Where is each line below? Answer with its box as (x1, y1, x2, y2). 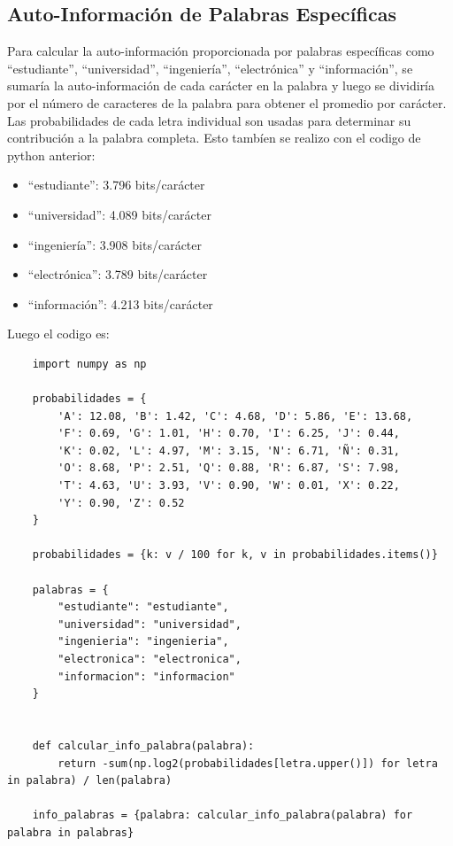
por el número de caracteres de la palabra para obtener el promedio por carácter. (7, 93, 447, 112)
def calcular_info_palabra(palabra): (32, 739, 255, 752)
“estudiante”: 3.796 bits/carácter (27, 175, 205, 194)
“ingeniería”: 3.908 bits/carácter (27, 235, 202, 253)
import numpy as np (32, 357, 147, 370)
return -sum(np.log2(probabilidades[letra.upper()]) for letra (58, 757, 438, 770)
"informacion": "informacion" (58, 670, 235, 683)
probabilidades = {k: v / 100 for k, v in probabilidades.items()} (32, 548, 438, 562)
